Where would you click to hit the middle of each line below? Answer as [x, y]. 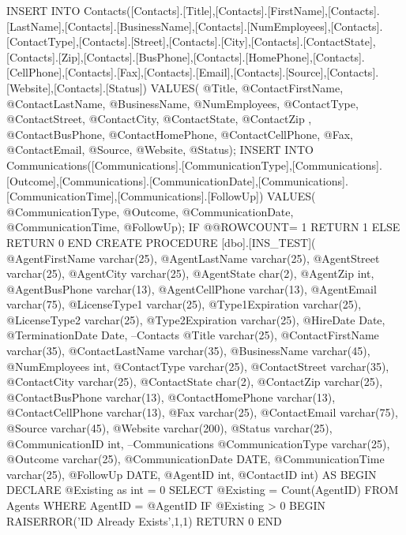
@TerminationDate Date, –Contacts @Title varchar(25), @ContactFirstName [193, 335]
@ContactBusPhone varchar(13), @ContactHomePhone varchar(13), [171, 397]
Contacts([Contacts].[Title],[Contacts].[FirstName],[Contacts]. [231, 10]
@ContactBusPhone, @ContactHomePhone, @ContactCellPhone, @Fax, [180, 134]
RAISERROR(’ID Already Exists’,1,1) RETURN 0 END [144, 520]
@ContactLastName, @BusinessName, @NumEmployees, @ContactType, [182, 103]
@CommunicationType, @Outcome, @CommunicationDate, [150, 211]
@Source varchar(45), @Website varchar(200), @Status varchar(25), [169, 428]
